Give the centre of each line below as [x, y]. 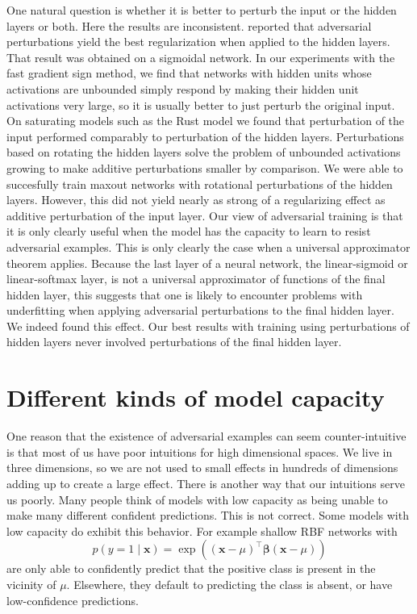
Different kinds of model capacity [196, 397]
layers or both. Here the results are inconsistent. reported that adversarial [189, 25]
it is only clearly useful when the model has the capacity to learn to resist [189, 231]
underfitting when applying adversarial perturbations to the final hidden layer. [200, 310]
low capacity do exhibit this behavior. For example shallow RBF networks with [202, 530]
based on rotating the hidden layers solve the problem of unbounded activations [204, 152]
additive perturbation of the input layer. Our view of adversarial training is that [205, 215]
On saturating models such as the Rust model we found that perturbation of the [206, 121]
